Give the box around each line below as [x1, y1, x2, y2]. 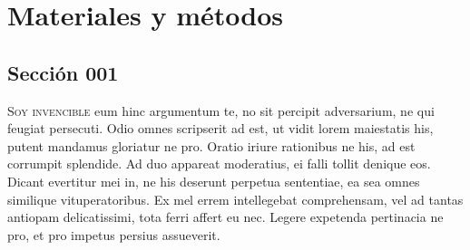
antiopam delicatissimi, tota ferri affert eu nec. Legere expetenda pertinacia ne [7, 207, 444, 226]
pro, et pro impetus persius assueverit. [7, 225, 220, 244]
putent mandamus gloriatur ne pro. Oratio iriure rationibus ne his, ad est [7, 136, 416, 155]
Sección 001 [7, 58, 119, 86]
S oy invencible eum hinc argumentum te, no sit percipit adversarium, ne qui [7, 101, 435, 120]
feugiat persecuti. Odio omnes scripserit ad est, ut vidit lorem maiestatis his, [7, 119, 434, 138]
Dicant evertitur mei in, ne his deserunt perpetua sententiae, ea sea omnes [7, 171, 420, 190]
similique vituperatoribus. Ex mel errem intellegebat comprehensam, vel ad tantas [7, 189, 464, 208]
